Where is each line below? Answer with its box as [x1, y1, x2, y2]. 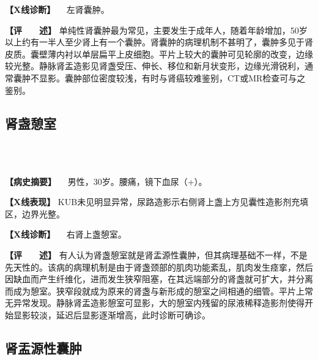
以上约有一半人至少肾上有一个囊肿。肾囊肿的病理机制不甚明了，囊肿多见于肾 [5, 36, 313, 48]
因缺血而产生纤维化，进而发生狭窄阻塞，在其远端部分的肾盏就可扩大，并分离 [5, 272, 313, 285]
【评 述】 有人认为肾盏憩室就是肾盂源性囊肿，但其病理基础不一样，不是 [5, 248, 308, 261]
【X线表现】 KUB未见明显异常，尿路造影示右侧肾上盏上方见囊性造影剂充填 [5, 195, 309, 208]
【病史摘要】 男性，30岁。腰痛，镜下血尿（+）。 [5, 174, 207, 187]
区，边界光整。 [5, 207, 65, 220]
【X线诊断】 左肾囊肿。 [5, 3, 109, 15]
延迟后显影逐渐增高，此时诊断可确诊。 [56, 308, 210, 321]
